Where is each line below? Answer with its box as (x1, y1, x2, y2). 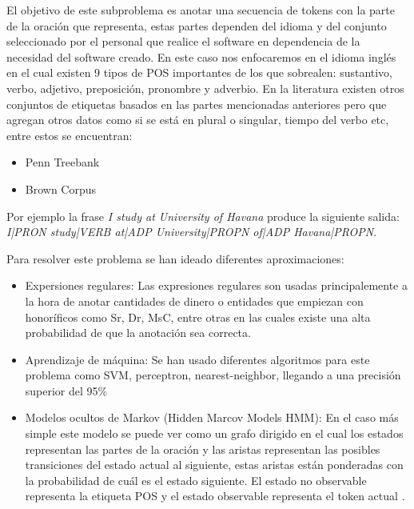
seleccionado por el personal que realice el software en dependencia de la (6, 33, 360, 50)
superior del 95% (25, 382, 108, 399)
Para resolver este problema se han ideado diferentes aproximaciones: (6, 250, 344, 267)
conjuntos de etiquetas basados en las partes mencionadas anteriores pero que (6, 95, 387, 112)
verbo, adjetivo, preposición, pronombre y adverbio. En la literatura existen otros (6, 79, 404, 96)
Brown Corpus (25, 180, 97, 197)
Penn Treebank (25, 154, 100, 170)
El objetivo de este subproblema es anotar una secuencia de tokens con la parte (6, 2, 395, 18)
